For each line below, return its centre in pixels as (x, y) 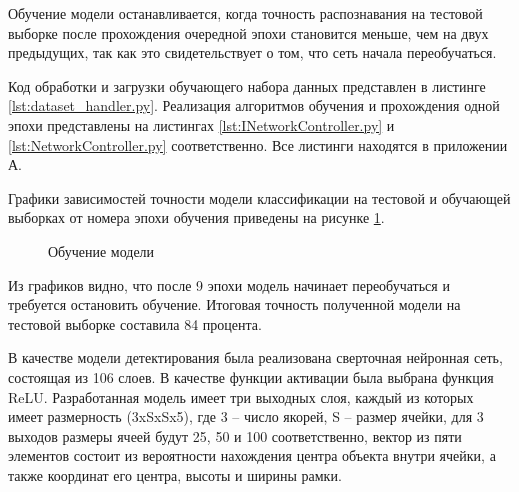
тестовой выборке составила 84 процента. (135, 323)
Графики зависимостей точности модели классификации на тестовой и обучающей (259, 197)
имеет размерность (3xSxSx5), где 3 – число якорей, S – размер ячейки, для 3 (246, 416)
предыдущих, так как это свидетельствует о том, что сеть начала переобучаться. (252, 52)
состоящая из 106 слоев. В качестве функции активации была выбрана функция (251, 376)
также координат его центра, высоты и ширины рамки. (175, 474)
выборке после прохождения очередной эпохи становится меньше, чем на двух (248, 32)
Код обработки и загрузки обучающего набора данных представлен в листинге (247, 85)
